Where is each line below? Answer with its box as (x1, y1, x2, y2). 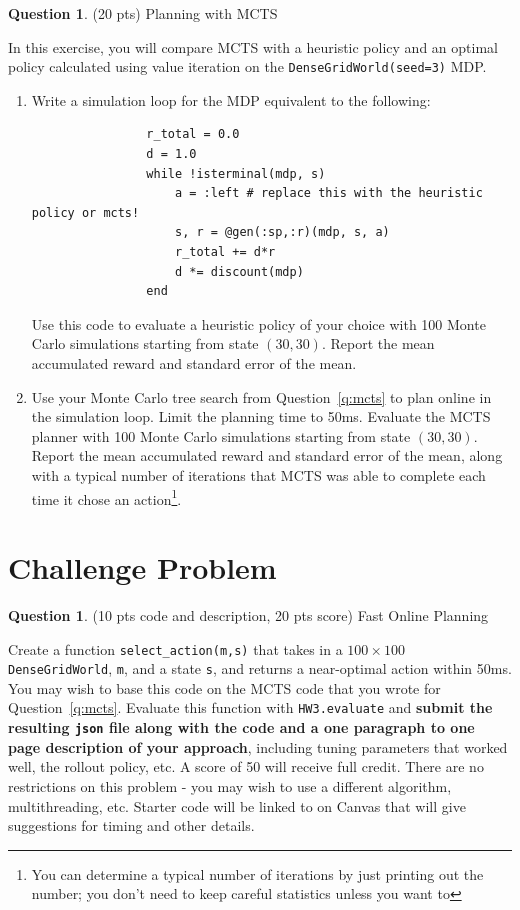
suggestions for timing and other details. (8, 815, 255, 836)
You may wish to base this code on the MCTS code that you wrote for (8, 677, 441, 698)
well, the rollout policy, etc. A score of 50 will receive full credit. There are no (8, 756, 484, 777)
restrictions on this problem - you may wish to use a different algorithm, (8, 775, 452, 796)
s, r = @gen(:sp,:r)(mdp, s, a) (174, 225, 390, 240)
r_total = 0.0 (146, 127, 240, 142)
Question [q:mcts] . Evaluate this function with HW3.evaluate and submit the (8, 697, 493, 718)
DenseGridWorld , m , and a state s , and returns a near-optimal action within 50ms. (8, 658, 512, 679)
